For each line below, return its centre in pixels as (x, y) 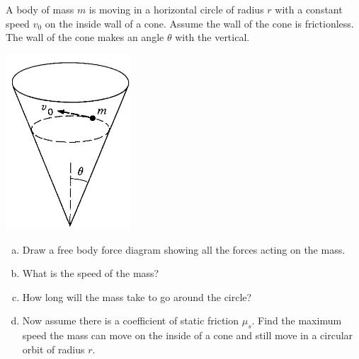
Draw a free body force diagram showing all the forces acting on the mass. (184, 249)
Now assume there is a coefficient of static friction (131, 320)
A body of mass (40, 9)
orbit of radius (53, 349)
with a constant (309, 9)
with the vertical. (212, 37)
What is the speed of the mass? (91, 273)
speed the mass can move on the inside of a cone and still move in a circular (188, 335)
